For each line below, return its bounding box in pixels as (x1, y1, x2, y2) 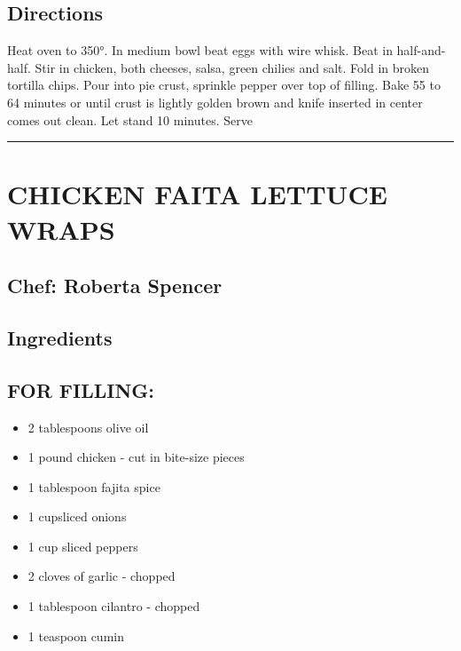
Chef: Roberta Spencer (7, 272, 223, 299)
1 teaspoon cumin (27, 626, 124, 645)
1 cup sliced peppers (27, 536, 138, 555)
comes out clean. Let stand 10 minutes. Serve (7, 110, 253, 129)
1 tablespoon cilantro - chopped (27, 597, 200, 615)
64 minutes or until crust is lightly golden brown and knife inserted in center (7, 92, 423, 111)
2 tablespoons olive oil (27, 417, 149, 436)
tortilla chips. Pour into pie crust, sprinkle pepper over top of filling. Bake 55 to (7, 75, 441, 94)
